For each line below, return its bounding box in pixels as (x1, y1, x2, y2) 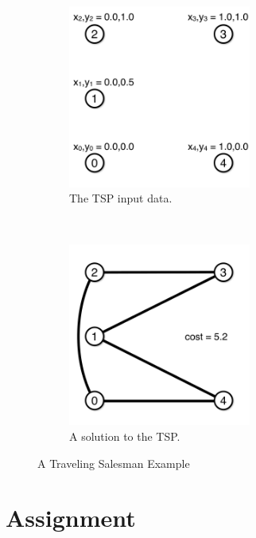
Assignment (6, 501, 136, 534)
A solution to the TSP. (69, 427, 180, 444)
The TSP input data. (69, 190, 173, 206)
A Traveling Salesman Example (37, 454, 190, 471)
